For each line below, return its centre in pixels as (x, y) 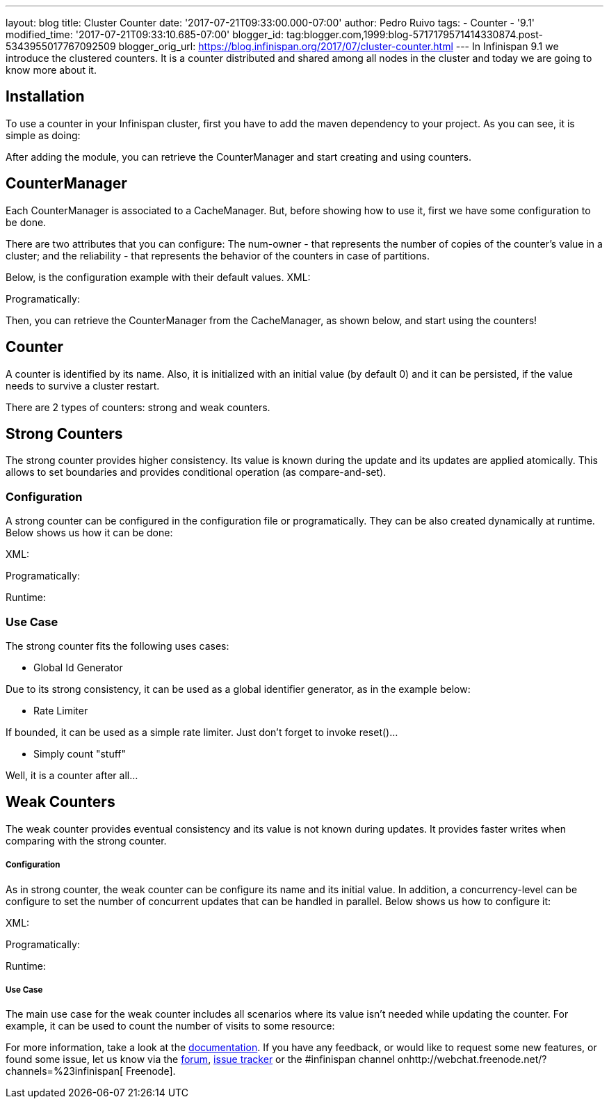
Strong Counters (64, 433)
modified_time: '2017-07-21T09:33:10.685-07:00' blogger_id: (145, 34)
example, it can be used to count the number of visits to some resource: (170, 1026)
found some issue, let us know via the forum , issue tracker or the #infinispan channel (200, 1059)
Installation (45, 97)
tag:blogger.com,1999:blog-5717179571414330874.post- (414, 34)
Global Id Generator (78, 667)
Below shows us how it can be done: (89, 533)
